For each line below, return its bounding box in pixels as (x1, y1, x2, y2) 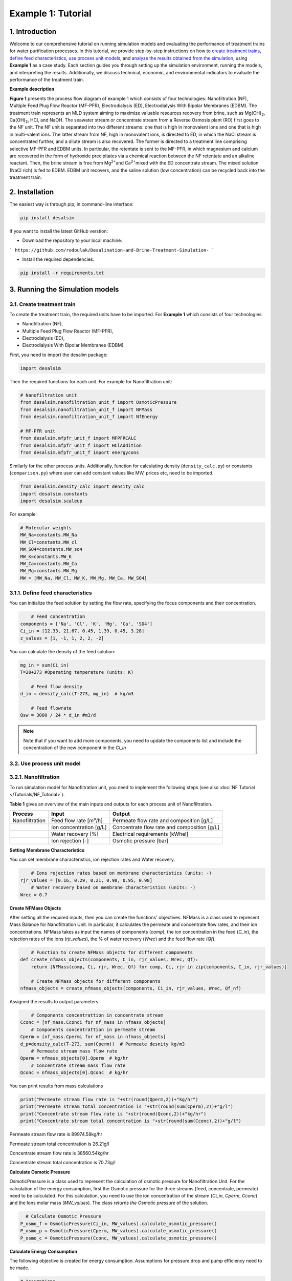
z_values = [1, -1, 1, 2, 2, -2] (20, 635, 104, 641)
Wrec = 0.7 (20, 892, 48, 898)
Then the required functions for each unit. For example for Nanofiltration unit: (9, 378, 172, 384)
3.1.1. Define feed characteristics (9, 589, 92, 596)
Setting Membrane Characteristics (9, 847, 85, 853)
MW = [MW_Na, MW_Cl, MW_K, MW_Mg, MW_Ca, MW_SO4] (20, 575, 147, 581)
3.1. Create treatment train (9, 300, 76, 307)
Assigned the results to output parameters (9, 999, 99, 1004)
